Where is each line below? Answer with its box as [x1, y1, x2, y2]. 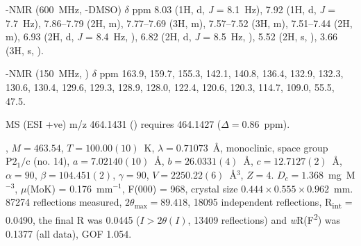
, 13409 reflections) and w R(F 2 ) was [187, 211, 341, 227]
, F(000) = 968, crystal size [121, 181, 238, 195]
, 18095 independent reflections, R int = [187, 195, 353, 211]
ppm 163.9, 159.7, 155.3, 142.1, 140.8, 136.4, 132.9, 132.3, [99, 66, 344, 81]
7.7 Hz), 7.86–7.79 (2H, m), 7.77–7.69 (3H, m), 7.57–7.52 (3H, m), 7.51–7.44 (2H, [6, 15, 353, 30]
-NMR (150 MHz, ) [6, 66, 89, 81]
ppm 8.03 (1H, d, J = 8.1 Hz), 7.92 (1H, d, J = [132, 2, 336, 16]
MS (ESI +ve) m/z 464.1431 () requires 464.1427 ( [6, 117, 221, 131]
